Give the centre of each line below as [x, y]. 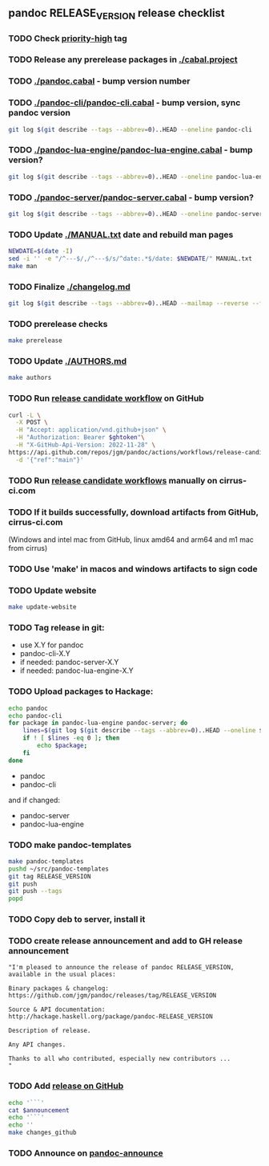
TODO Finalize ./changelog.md [69, 287]
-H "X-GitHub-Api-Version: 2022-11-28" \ [86, 445]
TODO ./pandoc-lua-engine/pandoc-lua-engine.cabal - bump [131, 150]
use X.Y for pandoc [52, 645]
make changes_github [43, 1133]
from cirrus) [28, 548]
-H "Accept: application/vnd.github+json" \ [91, 430]
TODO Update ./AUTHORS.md [68, 361]
